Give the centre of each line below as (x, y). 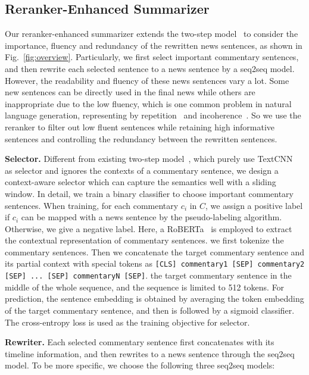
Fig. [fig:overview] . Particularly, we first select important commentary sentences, (152, 57)
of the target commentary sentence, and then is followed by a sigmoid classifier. (150, 310)
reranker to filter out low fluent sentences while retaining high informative (140, 126)
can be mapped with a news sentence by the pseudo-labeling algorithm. (152, 217)
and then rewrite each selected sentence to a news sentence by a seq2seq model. (150, 68)
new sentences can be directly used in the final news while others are (130, 92)
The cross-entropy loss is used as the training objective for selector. (127, 322)
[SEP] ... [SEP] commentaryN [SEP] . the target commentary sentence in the (148, 275)
